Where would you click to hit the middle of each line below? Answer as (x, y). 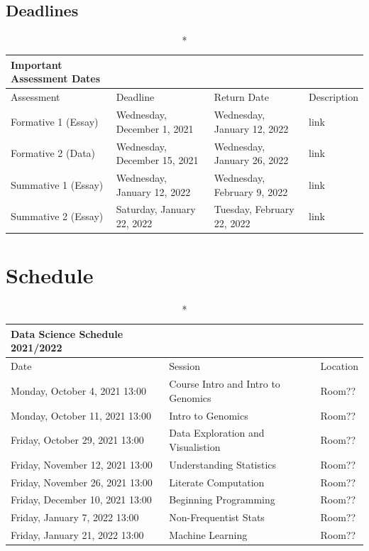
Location (339, 366)
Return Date (241, 97)
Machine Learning (208, 535)
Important (37, 64)
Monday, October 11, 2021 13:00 (81, 415)
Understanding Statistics (223, 464)
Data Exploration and (217, 433)
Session (185, 366)
